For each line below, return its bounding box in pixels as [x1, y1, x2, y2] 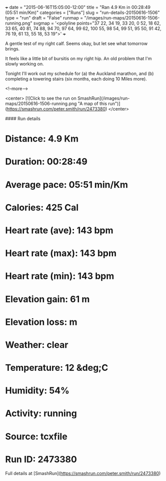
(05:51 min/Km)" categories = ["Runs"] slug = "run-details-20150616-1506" [5, 10, 160, 16]
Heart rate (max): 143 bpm [5, 248, 116, 259]
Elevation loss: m [5, 316, 77, 327]
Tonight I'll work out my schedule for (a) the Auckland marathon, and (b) [5, 71, 154, 77]
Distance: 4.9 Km [5, 133, 79, 145]
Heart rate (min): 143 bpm [5, 270, 114, 282]
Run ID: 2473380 [5, 453, 77, 465]
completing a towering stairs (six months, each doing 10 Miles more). [5, 76, 147, 82]
